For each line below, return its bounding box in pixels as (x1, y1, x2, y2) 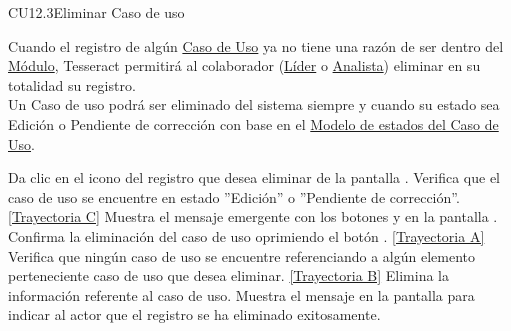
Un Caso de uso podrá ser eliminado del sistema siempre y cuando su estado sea (8, 94, 500, 115)
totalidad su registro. (8, 74, 136, 95)
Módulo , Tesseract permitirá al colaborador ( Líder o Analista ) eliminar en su (8, 55, 481, 76)
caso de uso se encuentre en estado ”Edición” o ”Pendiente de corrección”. (8, 186, 460, 207)
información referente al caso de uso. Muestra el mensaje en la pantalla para (8, 284, 475, 305)
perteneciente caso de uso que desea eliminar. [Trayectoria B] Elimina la (8, 265, 449, 286)
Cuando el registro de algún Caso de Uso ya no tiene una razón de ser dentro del (8, 35, 504, 56)
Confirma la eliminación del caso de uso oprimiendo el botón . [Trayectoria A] (8, 225, 485, 246)
